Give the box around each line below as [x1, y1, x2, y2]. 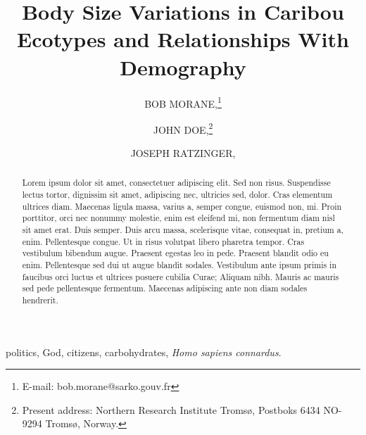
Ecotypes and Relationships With [17, 25, 349, 53]
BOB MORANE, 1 [144, 94, 222, 111]
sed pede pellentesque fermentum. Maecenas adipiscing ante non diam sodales [22, 282, 308, 294]
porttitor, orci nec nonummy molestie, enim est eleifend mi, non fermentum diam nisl [22, 212, 335, 224]
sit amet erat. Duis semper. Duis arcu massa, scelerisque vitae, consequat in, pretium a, [22, 224, 343, 236]
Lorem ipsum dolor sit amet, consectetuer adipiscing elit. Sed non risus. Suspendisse [22, 177, 331, 189]
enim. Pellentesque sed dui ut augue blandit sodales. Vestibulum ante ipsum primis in [22, 258, 337, 270]
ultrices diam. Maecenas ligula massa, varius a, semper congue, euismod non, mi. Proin [22, 200, 342, 212]
